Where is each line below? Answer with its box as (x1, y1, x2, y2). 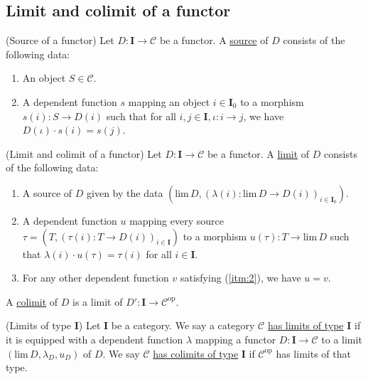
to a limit (321, 331, 362, 346)
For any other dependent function (22, 270, 169, 285)
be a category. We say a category (111, 318, 255, 333)
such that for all (106, 108, 176, 123)
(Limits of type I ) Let (6, 318, 101, 333)
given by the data (87, 185, 163, 200)
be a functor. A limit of (207, 146, 310, 161)
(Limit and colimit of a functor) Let (6, 146, 162, 161)
